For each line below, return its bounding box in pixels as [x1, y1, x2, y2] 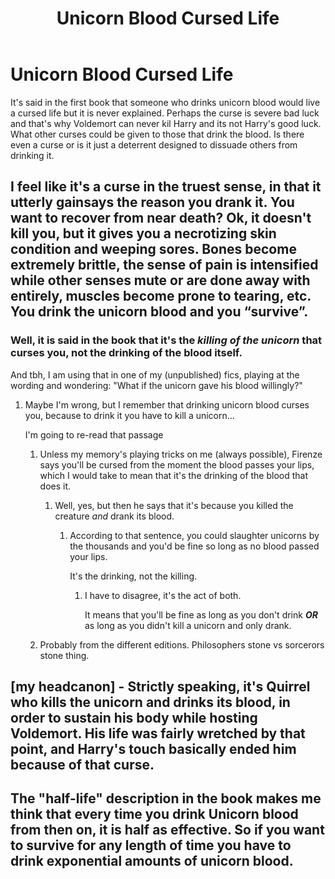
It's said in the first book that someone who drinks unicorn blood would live [10, 96, 321, 108]
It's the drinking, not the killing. [69, 570, 198, 582]
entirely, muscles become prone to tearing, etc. [10, 288, 312, 305]
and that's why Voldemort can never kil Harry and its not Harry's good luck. [10, 117, 322, 129]
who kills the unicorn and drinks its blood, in [10, 694, 291, 711]
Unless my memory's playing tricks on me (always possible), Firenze [39, 448, 323, 460]
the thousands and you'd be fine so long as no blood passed [69, 540, 320, 552]
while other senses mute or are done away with [10, 272, 311, 289]
